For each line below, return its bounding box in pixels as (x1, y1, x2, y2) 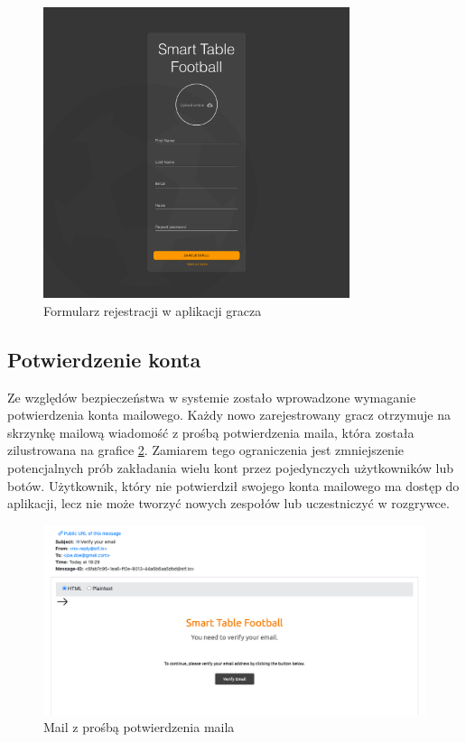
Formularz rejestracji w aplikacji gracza (43, 301, 262, 320)
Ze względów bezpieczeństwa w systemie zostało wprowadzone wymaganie (7, 387, 416, 406)
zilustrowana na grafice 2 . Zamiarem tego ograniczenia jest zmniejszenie (7, 441, 405, 459)
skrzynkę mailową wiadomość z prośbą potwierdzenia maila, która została (7, 422, 415, 441)
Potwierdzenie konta (7, 345, 201, 373)
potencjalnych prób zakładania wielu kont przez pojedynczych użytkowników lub (7, 459, 454, 478)
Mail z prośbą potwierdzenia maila (43, 718, 235, 737)
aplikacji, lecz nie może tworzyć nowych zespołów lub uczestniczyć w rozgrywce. (7, 494, 450, 513)
